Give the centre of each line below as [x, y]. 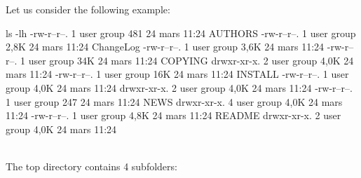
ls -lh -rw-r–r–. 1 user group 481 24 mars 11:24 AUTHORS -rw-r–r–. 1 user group [181, 33]
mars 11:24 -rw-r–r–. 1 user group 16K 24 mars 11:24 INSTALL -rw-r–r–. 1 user [177, 74]
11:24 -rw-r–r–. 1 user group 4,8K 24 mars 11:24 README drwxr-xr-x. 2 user [173, 115]
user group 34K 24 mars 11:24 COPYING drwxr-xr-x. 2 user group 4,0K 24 [191, 60]
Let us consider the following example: [88, 9]
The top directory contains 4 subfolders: [91, 166]
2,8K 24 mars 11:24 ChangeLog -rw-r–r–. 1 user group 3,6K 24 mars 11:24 [165, 47]
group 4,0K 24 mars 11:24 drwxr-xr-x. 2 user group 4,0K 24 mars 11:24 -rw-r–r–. [179, 87]
